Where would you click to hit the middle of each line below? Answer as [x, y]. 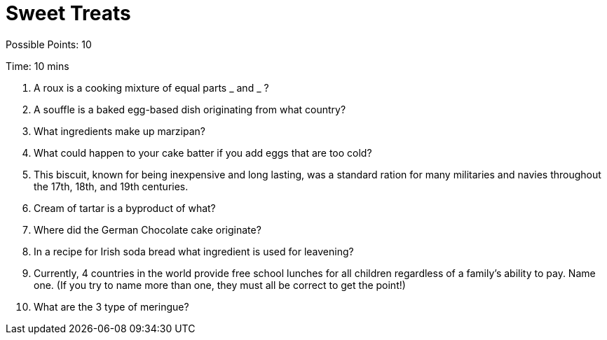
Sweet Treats [68, 13]
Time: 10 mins [37, 66]
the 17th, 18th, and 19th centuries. [111, 186]
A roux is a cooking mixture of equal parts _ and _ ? [151, 87]
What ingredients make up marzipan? [120, 131]
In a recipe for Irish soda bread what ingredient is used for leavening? [194, 251]
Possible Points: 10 [49, 44]
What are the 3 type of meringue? [111, 306]
